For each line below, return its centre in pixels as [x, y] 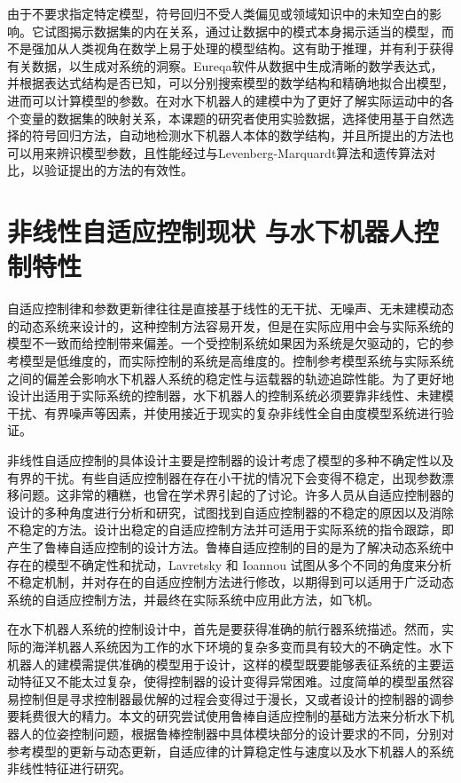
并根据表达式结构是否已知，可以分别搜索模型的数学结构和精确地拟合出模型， [230, 83]
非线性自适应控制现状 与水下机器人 [211, 231]
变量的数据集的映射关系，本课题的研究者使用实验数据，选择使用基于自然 [230, 118]
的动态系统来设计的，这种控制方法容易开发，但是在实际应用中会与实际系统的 [230, 325]
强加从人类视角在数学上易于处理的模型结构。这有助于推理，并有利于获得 [242, 48]
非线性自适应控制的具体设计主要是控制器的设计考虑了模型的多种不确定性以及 [230, 460]
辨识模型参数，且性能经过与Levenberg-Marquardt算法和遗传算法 [240, 152]
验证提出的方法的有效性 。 [118, 170]
